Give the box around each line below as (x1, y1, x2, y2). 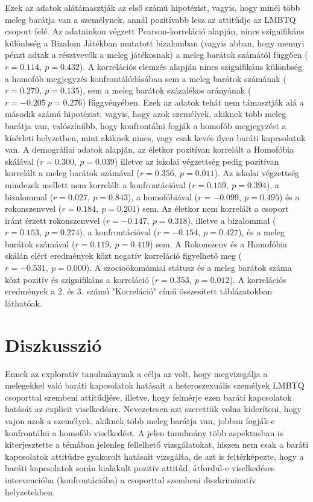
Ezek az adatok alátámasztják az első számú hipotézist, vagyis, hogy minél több (5, 1, 300, 13)
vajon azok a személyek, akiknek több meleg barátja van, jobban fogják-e (5, 414, 275, 427)
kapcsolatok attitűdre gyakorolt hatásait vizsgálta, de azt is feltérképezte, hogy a (5, 450, 304, 462)
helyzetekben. (5, 485, 55, 498)
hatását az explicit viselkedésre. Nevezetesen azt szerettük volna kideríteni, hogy (5, 402, 302, 415)
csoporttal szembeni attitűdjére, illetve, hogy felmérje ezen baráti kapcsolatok (5, 390, 292, 403)
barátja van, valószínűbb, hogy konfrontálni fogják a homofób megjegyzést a (5, 119, 286, 132)
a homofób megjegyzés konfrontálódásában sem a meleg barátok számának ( (5, 72, 286, 84)
